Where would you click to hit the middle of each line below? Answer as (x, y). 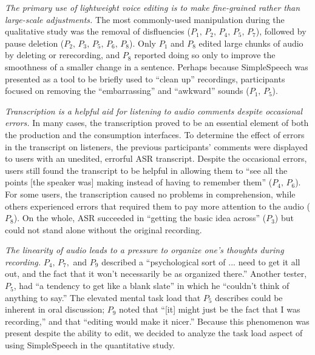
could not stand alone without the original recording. (103, 229)
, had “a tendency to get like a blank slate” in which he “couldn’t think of (151, 286)
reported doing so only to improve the (205, 55)
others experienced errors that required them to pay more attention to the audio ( (157, 206)
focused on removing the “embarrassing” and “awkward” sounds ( (127, 91)
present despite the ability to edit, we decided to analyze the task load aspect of (154, 333)
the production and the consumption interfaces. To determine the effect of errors (155, 134)
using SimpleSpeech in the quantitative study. (90, 345)
